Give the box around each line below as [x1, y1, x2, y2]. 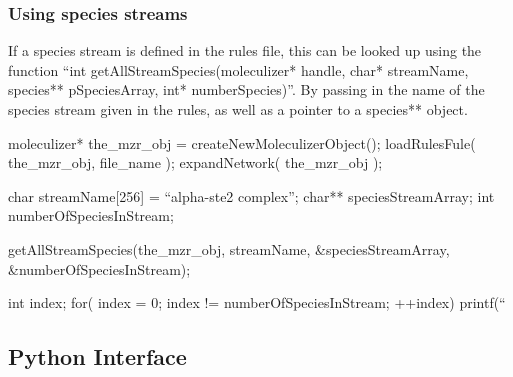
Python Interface [8, 341, 187, 372]
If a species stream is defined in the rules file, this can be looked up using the [8, 40, 482, 61]
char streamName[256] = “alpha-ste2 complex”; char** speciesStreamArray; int [8, 185, 495, 206]
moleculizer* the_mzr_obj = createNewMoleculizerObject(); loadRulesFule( [8, 132, 476, 153]
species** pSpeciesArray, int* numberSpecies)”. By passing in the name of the [8, 79, 485, 100]
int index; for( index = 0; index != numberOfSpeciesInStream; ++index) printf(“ [8, 292, 506, 313]
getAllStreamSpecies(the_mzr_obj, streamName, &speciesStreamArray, [8, 238, 450, 259]
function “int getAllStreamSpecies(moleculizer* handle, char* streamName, [8, 59, 469, 80]
